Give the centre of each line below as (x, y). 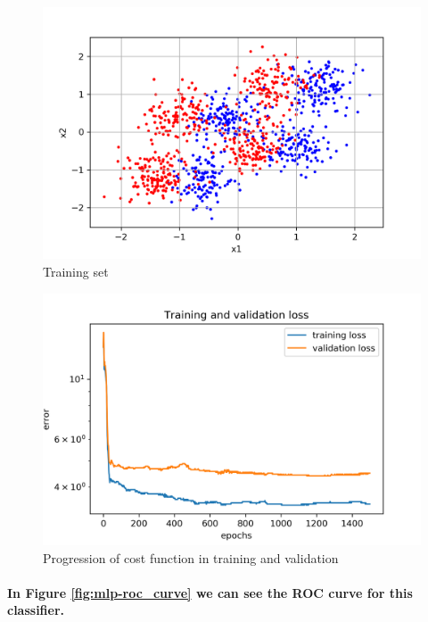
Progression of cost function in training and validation (191, 557)
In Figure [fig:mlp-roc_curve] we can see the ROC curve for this (210, 592)
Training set (76, 271)
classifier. (36, 610)
